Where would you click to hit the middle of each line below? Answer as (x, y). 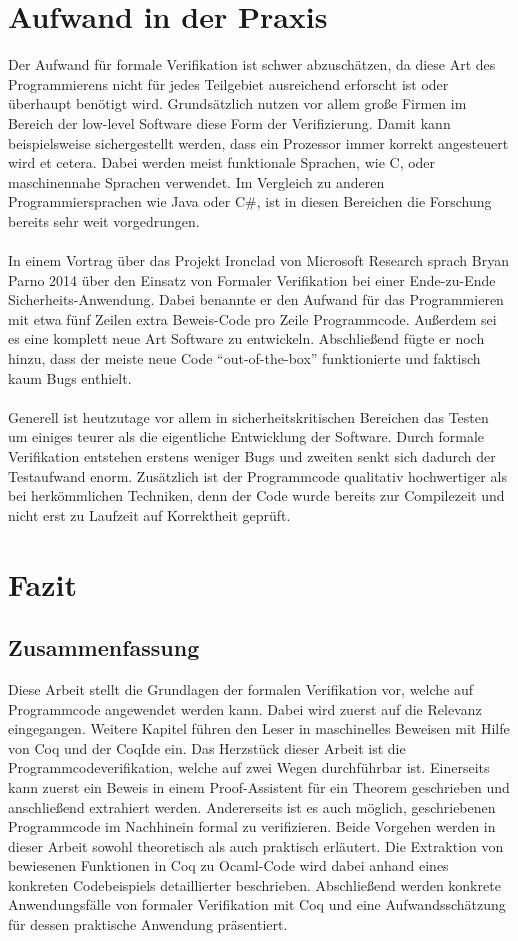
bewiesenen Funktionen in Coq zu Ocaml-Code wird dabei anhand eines (228, 865)
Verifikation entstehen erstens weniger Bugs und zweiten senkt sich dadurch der (252, 456)
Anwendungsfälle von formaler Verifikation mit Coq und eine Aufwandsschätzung (257, 904)
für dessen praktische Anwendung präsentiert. (148, 924)
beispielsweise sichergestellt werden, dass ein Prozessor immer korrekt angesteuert (258, 142)
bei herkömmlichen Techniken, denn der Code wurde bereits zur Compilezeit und (256, 495)
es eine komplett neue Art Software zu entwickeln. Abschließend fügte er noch (246, 338)
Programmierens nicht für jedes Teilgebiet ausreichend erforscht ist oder (228, 83)
